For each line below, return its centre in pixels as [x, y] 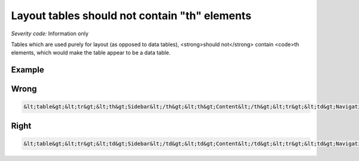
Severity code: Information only [50, 34]
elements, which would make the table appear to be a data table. [91, 53]
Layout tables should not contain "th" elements [131, 16]
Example [28, 70]
